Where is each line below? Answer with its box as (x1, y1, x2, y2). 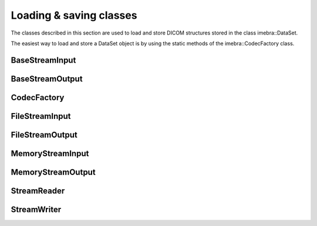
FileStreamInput (11, 111, 71, 121)
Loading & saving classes (11, 9, 137, 22)
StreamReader (11, 186, 65, 196)
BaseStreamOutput (11, 74, 83, 84)
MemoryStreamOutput (11, 167, 96, 177)
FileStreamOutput (11, 129, 77, 140)
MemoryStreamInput (11, 148, 89, 158)
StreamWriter (11, 204, 62, 214)
